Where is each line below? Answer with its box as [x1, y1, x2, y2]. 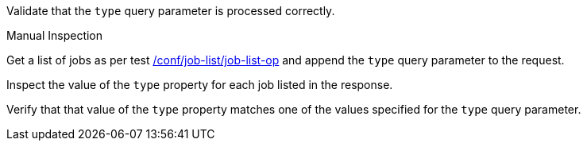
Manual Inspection [6, 29, 103, 42]
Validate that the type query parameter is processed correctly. [6, 4, 335, 17]
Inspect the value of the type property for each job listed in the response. [6, 78, 393, 91]
